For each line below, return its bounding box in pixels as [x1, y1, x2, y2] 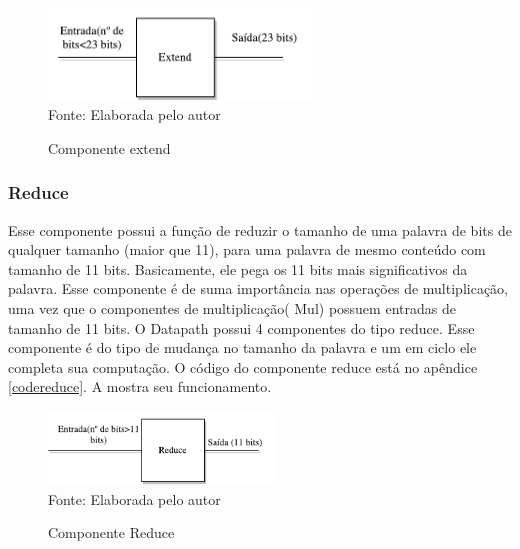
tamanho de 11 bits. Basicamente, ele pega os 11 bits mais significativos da [8, 258, 468, 279]
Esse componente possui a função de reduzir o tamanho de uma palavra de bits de [8, 219, 512, 240]
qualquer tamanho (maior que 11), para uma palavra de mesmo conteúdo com [8, 239, 486, 260]
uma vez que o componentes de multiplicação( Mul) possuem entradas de [8, 298, 456, 319]
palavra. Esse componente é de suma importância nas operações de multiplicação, [8, 278, 508, 299]
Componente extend [48, 137, 171, 158]
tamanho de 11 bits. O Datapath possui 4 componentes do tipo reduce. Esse [8, 317, 475, 338]
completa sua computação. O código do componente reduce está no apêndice [8, 356, 478, 377]
